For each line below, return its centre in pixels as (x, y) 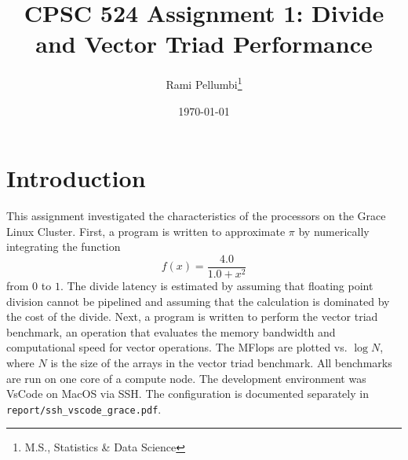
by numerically (334, 231)
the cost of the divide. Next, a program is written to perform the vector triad (192, 316)
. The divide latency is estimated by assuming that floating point (217, 285)
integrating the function (64, 247)
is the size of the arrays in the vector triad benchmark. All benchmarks (221, 362)
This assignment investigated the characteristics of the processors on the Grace (196, 216)
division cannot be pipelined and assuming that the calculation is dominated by (198, 301)
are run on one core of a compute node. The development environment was (186, 378)
